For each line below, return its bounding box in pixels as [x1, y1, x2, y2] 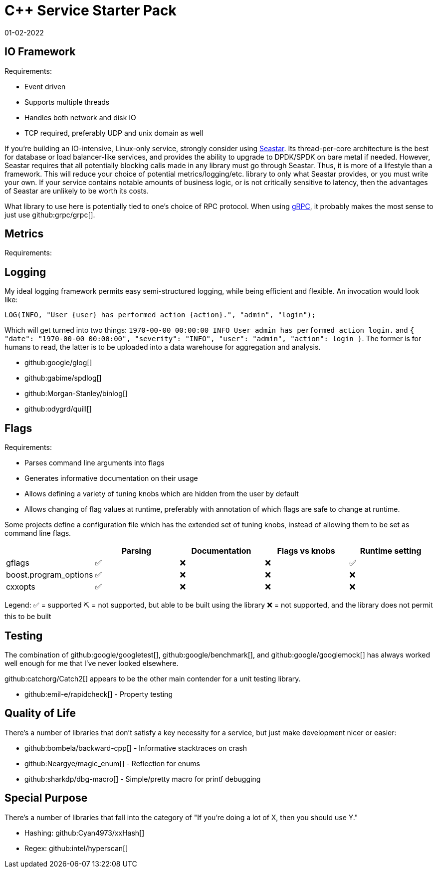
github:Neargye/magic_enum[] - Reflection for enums [24, 759, 200, 768]
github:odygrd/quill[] [24, 405, 92, 414]
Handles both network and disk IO [24, 113, 136, 122]
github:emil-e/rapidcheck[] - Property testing [24, 689, 173, 698]
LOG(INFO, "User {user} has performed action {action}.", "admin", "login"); [4, 311, 316, 319]
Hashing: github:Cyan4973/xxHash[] [24, 828, 145, 837]
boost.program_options [6, 570, 93, 580]
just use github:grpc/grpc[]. [4, 210, 95, 219]
